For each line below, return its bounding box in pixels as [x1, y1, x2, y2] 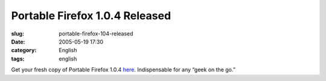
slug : [11, 30, 24, 37]
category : [11, 47, 37, 54]
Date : [11, 38, 25, 45]
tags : [11, 55, 25, 62]
